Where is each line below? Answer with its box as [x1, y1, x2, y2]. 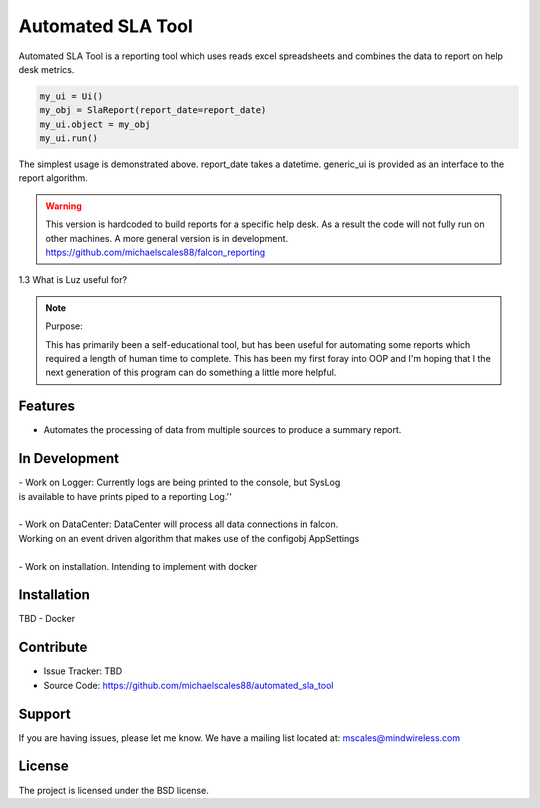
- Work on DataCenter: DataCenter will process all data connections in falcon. [18, 518, 339, 530]
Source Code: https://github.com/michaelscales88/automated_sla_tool [43, 679, 334, 691]
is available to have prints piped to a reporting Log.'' [18, 490, 232, 502]
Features [18, 398, 75, 415]
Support [18, 705, 71, 722]
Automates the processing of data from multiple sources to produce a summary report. [43, 424, 402, 436]
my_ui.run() [39, 133, 99, 144]
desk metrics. [18, 63, 75, 75]
